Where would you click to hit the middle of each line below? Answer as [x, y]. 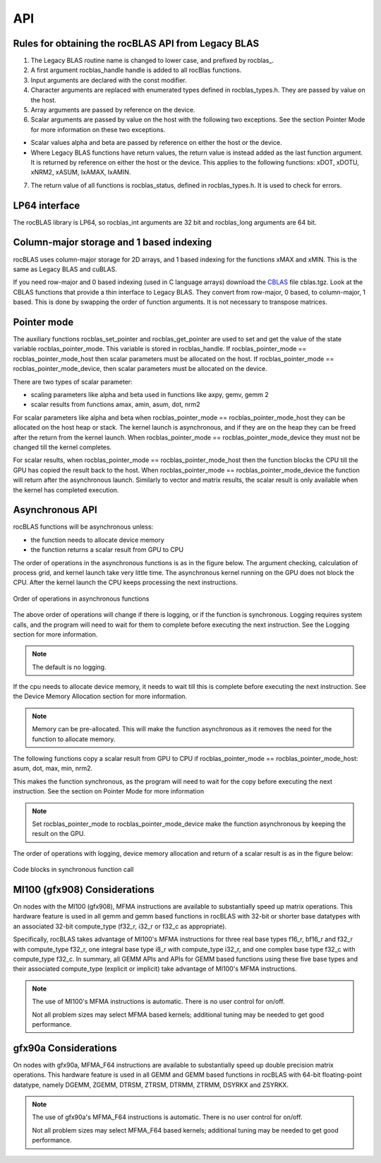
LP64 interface [47, 205]
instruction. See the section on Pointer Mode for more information [109, 791]
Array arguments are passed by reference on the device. [113, 110]
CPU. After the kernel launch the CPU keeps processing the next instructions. [125, 582]
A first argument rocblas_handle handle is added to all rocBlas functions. [136, 70]
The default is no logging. [69, 667]
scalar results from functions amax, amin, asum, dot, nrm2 [115, 405]
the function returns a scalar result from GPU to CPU [107, 550]
